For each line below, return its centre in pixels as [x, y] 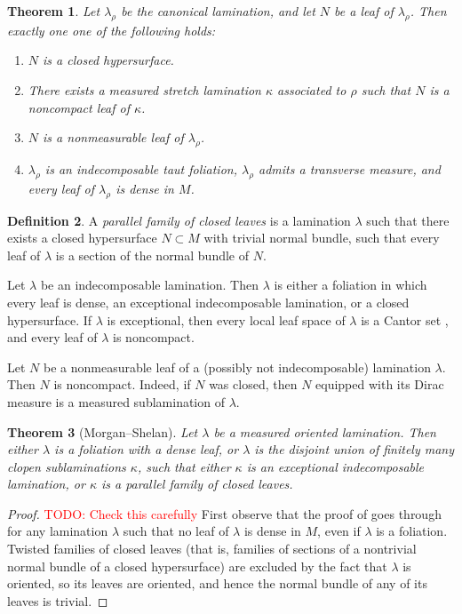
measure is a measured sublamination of [116, 401]
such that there [408, 220]
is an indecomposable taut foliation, [141, 168]
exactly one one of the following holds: [112, 30]
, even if [339, 531]
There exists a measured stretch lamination [144, 89]
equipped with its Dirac [380, 384]
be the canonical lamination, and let [218, 11]
